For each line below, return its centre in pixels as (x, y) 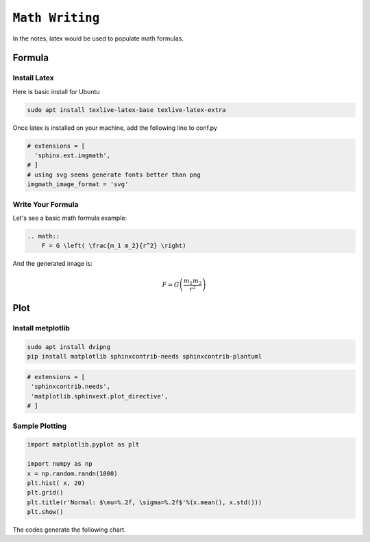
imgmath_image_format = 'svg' (78, 184)
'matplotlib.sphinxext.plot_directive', (100, 396)
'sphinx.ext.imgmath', (73, 156)
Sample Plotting (40, 426)
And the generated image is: (52, 264)
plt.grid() (45, 493)
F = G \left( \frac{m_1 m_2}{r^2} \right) (114, 246)
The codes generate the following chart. (69, 530)
